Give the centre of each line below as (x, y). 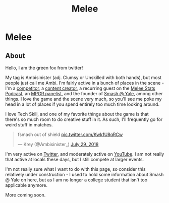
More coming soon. (25, 195)
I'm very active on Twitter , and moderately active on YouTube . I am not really (85, 154)
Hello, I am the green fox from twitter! (44, 68)
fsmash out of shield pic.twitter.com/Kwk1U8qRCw (70, 134)
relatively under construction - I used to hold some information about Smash (84, 175)
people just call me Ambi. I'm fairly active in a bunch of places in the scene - (84, 83)
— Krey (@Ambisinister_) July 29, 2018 (58, 144)
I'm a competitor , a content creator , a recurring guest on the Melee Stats (80, 88)
